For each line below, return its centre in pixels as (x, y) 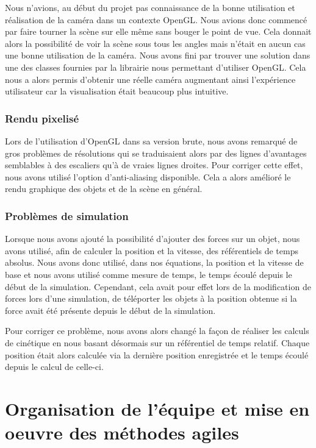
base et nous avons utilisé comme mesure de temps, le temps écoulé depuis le (149, 274)
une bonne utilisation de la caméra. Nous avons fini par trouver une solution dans (158, 55)
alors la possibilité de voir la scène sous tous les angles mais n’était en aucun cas (155, 43)
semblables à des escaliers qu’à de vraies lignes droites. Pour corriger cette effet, (154, 165)
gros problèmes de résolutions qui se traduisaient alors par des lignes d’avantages (156, 153)
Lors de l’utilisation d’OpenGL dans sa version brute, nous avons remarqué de (151, 140)
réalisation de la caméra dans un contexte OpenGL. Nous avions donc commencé (156, 19)
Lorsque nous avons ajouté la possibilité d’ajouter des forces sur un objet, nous (153, 239)
